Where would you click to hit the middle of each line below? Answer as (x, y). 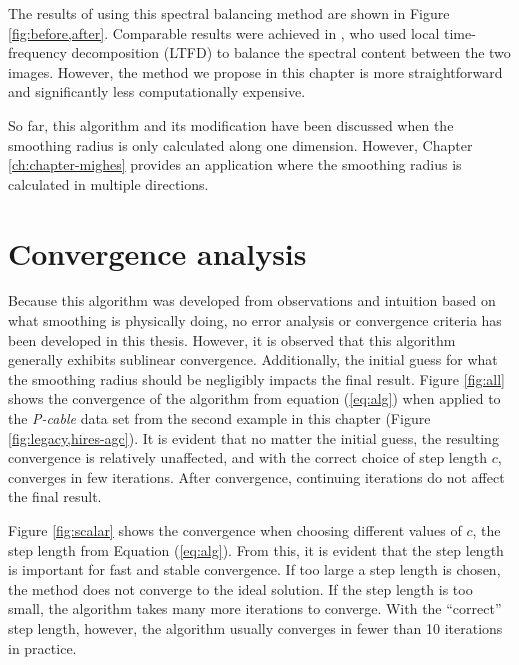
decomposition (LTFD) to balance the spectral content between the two (291, 52)
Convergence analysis (157, 252)
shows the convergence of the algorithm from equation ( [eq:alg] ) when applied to (254, 398)
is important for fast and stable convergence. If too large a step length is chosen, (254, 569)
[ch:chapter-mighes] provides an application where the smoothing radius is (235, 164)
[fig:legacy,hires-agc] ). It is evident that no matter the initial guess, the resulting (253, 437)
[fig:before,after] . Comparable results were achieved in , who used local (224, 32)
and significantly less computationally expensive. (157, 91)
